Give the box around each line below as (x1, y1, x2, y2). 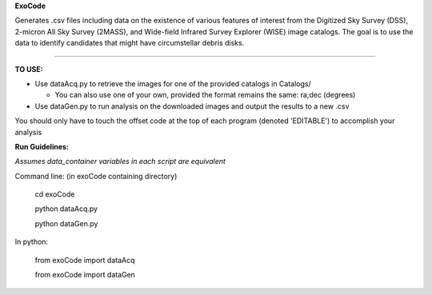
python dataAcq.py (34, 204, 98, 213)
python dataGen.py (34, 218, 98, 228)
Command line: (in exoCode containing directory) (14, 171, 178, 181)
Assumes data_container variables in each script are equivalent (14, 157, 226, 166)
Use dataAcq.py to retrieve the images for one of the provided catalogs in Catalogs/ (34, 78, 311, 88)
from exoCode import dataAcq (34, 255, 135, 265)
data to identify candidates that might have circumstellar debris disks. (14, 38, 245, 48)
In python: (14, 237, 48, 247)
